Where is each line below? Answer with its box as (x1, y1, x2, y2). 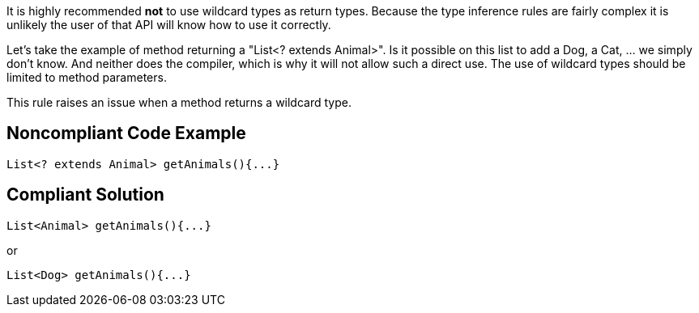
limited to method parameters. (6, 70, 167, 84)
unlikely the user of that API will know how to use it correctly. (6, 18, 331, 32)
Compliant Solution (6, 184, 164, 205)
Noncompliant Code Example (6, 123, 246, 144)
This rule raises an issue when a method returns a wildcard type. (6, 95, 352, 109)
